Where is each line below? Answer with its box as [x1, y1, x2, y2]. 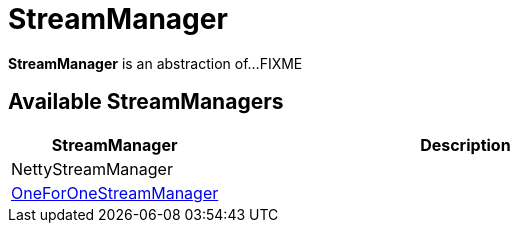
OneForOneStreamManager [11, 182, 219, 203]
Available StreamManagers [8, 89, 284, 115]
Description [420, 134, 511, 155]
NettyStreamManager [11, 158, 173, 179]
